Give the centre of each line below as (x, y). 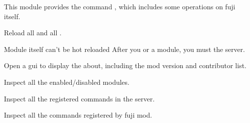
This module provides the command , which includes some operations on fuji (120, 6)
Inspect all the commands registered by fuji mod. (78, 115)
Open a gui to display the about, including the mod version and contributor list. (125, 65)
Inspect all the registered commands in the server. (79, 98)
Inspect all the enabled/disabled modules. (67, 82)
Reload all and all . (33, 33)
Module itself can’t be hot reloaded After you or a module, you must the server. (125, 49)
